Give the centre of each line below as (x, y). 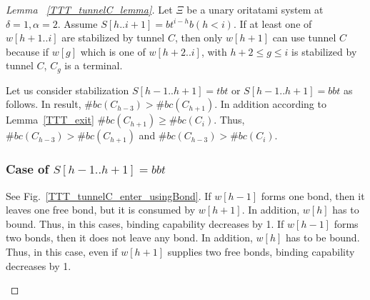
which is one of (113, 51)
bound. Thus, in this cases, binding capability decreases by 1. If (145, 223)
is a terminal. (94, 65)
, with (214, 51)
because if (27, 51)
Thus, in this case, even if (62, 252)
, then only (199, 37)
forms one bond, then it (313, 195)
